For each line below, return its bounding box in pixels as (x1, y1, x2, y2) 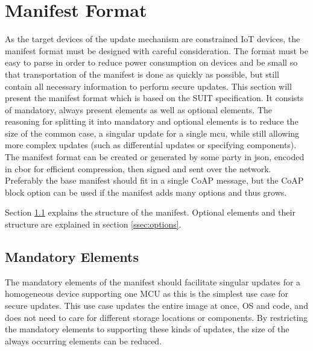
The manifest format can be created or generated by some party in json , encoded (5, 151, 305, 163)
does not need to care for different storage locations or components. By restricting (5, 311, 308, 323)
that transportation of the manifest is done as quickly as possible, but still (5, 67, 279, 80)
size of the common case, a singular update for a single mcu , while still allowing (5, 126, 300, 139)
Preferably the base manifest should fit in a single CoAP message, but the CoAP (5, 174, 304, 187)
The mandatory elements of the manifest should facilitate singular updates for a (5, 275, 301, 288)
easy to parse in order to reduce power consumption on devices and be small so (5, 56, 298, 69)
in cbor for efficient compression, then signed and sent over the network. (5, 162, 271, 175)
